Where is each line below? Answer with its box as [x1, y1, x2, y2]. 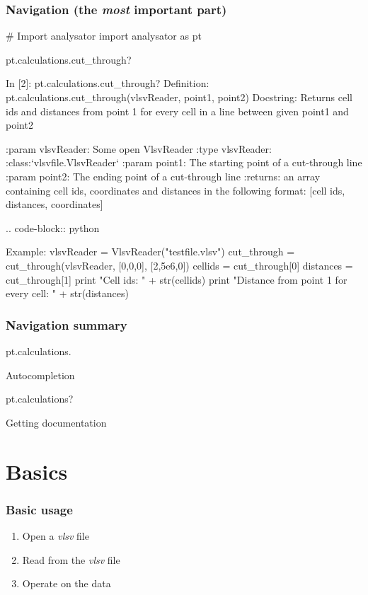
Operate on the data [22, 576, 111, 591]
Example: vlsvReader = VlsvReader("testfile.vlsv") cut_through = [6, 244, 295, 259]
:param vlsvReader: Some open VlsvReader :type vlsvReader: [6, 141, 272, 156]
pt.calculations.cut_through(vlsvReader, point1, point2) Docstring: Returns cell [6, 90, 352, 104]
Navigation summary [6, 316, 127, 333]
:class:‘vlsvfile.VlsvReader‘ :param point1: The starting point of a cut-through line [6, 155, 362, 170]
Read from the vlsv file [22, 552, 120, 567]
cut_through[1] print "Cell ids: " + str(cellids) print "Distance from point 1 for [6, 272, 347, 287]
